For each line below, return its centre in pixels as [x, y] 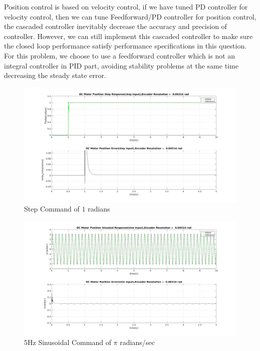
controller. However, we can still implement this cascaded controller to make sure [128, 36]
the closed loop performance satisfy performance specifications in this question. [125, 46]
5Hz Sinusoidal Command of [68, 342]
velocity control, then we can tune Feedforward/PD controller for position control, [130, 16]
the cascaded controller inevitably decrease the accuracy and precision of [115, 26]
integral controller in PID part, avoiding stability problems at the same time [121, 65]
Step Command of [52, 209]
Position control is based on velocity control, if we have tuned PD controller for [126, 6]
